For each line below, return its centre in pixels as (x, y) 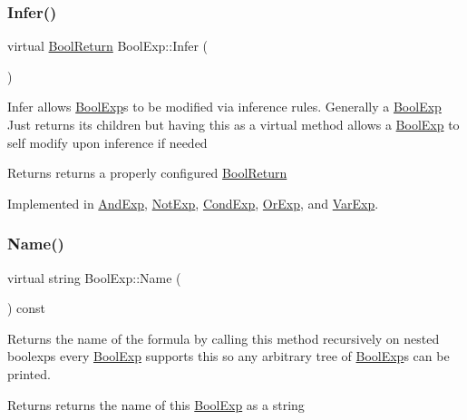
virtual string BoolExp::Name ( (94, 277)
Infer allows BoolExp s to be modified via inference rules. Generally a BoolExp (224, 107)
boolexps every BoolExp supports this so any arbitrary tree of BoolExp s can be (229, 356)
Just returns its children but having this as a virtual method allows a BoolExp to (233, 124)
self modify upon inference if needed (107, 142)
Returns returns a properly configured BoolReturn (147, 173)
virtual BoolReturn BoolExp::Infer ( (108, 46)
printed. (29, 373)
